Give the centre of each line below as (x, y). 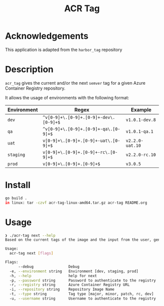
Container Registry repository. (35, 88)
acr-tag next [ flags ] (31, 253)
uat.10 (133, 145)
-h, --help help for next (53, 276)
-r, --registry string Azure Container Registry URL (70, 285)
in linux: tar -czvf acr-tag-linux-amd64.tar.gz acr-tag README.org (76, 203)
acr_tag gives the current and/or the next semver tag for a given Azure (75, 83)
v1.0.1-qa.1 (140, 131)
